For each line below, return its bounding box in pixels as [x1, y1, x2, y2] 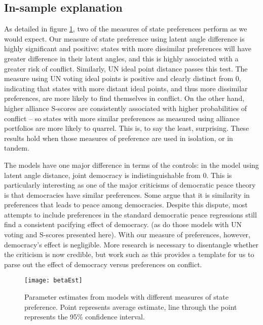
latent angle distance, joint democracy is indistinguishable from [4, 169, 201, 180]
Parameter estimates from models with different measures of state [24, 292, 229, 302]
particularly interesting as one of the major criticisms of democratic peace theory [4, 179, 256, 190]
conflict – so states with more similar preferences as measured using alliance [4, 113, 240, 123]
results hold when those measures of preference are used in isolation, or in [4, 132, 233, 143]
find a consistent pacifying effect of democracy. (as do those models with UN [4, 219, 242, 230]
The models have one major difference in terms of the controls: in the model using [4, 159, 259, 170]
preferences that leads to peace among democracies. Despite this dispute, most [4, 199, 248, 210]
